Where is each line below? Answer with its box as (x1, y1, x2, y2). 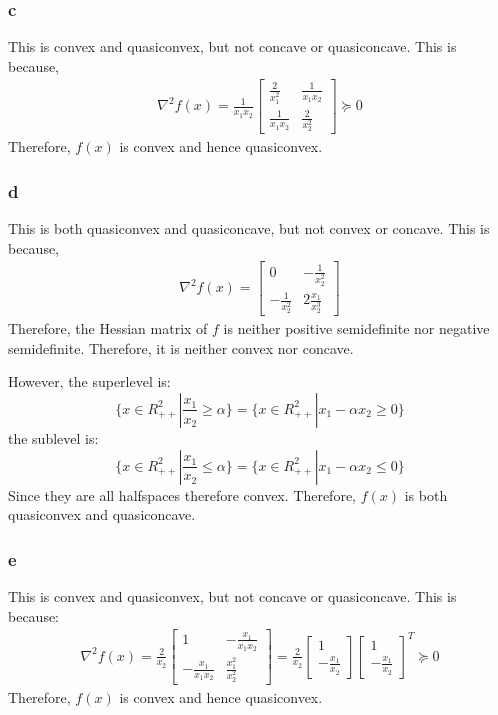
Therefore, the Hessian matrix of (8, 318, 208, 339)
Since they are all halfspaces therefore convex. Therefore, (8, 484, 356, 505)
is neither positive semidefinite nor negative (223, 318, 490, 339)
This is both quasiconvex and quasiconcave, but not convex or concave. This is (8, 218, 490, 239)
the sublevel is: (8, 427, 99, 448)
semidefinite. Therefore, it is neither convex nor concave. (8, 337, 354, 358)
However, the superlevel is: (8, 371, 171, 392)
